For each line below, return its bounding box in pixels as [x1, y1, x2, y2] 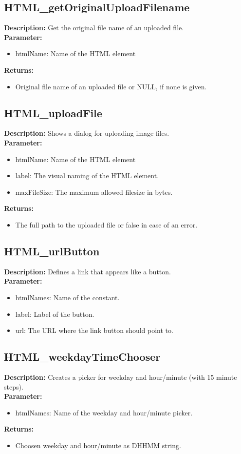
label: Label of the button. [15, 309, 94, 319]
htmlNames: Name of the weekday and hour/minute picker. [15, 407, 193, 417]
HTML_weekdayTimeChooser [4, 349, 161, 364]
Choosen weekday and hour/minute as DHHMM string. [15, 440, 181, 450]
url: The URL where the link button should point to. [15, 325, 173, 335]
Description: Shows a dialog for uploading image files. [4, 128, 169, 138]
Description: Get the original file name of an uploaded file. [4, 22, 184, 33]
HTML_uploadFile [4, 105, 102, 120]
